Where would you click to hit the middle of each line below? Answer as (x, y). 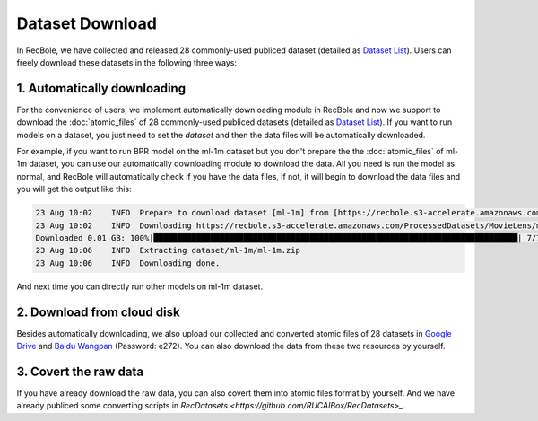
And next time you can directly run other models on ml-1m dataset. (140, 286)
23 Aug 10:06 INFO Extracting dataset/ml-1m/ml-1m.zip (168, 250)
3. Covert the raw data (80, 371)
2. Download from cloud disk (98, 312)
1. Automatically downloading (101, 88)
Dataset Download (87, 23)
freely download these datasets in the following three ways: (127, 62)
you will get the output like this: (74, 189)
